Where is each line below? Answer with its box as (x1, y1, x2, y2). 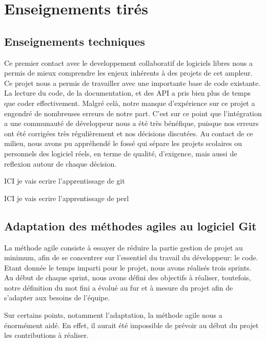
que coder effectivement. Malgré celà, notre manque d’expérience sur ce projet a (4, 97, 255, 108)
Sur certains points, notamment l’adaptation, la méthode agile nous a (4, 310, 222, 320)
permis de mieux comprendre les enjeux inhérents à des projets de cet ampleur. (4, 67, 253, 78)
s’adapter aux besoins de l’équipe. (4, 292, 110, 303)
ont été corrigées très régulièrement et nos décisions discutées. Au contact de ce (4, 128, 253, 138)
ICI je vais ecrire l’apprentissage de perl (4, 192, 129, 203)
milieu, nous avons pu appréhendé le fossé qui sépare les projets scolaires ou (4, 138, 242, 149)
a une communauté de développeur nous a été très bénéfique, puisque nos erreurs (4, 118, 259, 129)
